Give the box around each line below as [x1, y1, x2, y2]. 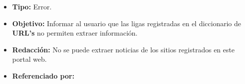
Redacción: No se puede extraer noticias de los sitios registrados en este [12, 44, 235, 54]
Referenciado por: [12, 70, 74, 81]
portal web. [12, 54, 47, 64]
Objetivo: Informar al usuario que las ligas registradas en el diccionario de [12, 18, 241, 28]
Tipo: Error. [12, 1, 52, 11]
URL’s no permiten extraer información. [12, 28, 138, 38]
